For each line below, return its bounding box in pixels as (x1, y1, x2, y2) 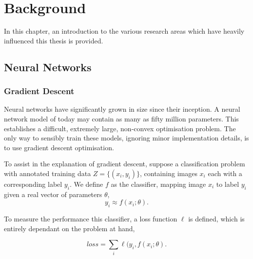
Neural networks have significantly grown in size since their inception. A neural (4, 104, 240, 114)
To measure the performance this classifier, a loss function (4, 214, 177, 224)
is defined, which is (188, 214, 245, 224)
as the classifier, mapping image (111, 179, 206, 189)
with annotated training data (4, 168, 91, 178)
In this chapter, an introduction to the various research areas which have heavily (4, 26, 245, 36)
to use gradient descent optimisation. (4, 142, 114, 152)
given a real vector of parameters (4, 189, 102, 199)
